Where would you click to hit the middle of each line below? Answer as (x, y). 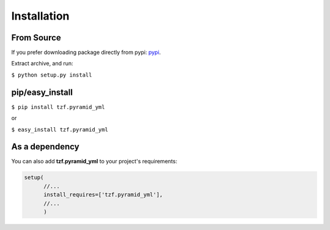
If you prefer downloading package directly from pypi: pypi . (86, 53)
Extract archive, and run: (42, 64)
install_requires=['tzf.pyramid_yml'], (103, 195)
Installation (40, 16)
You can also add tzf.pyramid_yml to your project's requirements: (94, 161)
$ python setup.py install (52, 75)
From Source (36, 38)
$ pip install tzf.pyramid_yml (58, 107)
